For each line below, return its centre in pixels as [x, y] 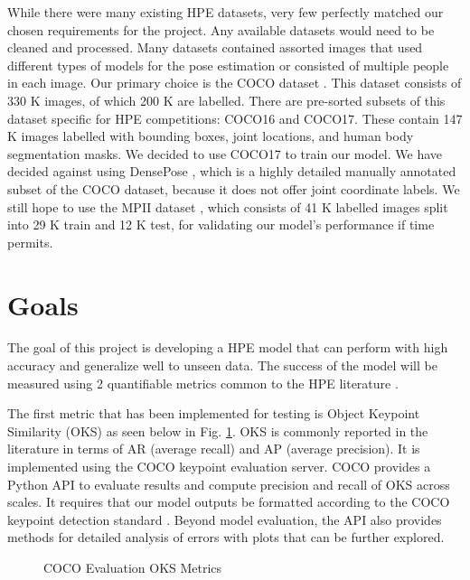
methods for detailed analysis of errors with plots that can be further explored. [226, 537]
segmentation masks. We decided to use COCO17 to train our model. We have [225, 153]
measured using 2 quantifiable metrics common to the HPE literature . [203, 383]
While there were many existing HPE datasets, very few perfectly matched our [226, 12]
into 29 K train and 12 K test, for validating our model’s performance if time [221, 225]
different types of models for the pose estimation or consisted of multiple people [228, 65]
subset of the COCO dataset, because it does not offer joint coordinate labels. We [234, 188]
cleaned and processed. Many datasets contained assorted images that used [215, 47]
